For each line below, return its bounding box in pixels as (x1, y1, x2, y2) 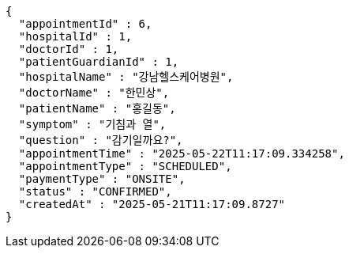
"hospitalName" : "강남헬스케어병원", (18, 70, 234, 83)
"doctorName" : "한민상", (18, 86, 170, 99)
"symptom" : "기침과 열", (18, 118, 167, 131)
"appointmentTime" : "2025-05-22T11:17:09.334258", (18, 147, 345, 160)
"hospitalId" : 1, (18, 30, 133, 43)
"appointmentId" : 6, (18, 17, 152, 30)
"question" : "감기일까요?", (18, 134, 183, 146)
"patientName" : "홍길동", (18, 102, 176, 115)
